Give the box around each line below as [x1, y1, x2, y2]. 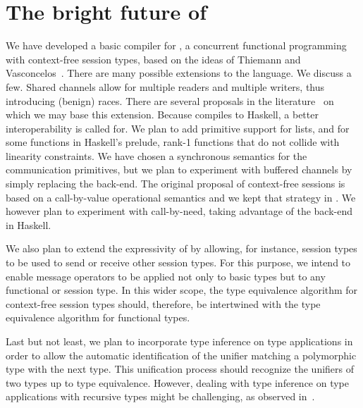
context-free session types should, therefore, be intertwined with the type [6, 296, 321, 311]
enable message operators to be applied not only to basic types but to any [6, 268, 326, 283]
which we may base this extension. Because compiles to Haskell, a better [6, 107, 319, 122]
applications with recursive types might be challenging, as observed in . [6, 389, 315, 404]
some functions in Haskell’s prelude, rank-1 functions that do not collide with [6, 135, 340, 149]
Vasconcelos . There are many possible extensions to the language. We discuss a [6, 66, 352, 80]
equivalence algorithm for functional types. [6, 310, 190, 325]
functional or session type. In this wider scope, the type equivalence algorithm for [6, 283, 358, 297]
